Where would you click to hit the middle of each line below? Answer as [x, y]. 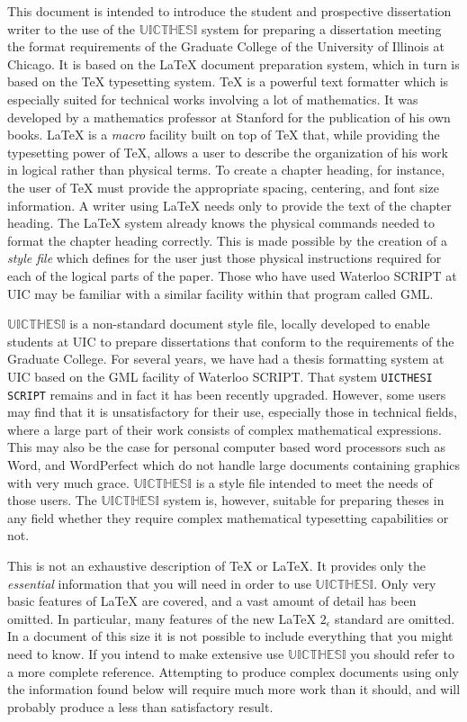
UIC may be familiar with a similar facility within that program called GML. [220, 293]
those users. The [52, 500]
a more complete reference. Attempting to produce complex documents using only [233, 671]
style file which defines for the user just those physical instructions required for [225, 258]
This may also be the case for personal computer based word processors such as [227, 447]
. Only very [405, 583]
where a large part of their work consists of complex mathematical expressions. [225, 429]
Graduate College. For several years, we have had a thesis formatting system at [226, 359]
